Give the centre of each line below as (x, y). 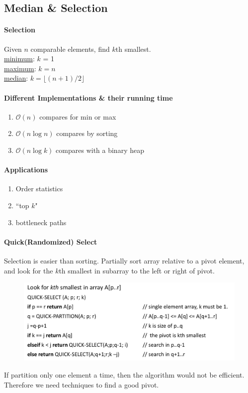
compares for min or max (78, 116)
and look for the (29, 270)
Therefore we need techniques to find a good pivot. (82, 384)
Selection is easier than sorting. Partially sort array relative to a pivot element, (124, 260)
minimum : (19, 59)
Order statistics (39, 189)
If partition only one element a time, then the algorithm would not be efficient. (124, 375)
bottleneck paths (41, 222)
